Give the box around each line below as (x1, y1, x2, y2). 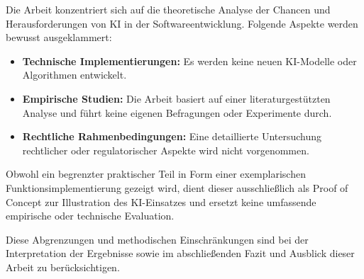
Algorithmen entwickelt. (22, 67, 127, 82)
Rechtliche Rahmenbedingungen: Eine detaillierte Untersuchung (22, 129, 322, 144)
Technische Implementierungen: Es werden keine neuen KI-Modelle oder (22, 53, 357, 68)
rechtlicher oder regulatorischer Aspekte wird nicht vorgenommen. (22, 142, 309, 157)
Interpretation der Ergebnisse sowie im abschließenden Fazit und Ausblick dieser (6, 246, 355, 261)
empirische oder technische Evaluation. (6, 208, 175, 223)
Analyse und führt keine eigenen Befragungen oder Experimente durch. (22, 105, 332, 120)
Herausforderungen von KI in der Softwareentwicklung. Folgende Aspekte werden (6, 16, 358, 30)
